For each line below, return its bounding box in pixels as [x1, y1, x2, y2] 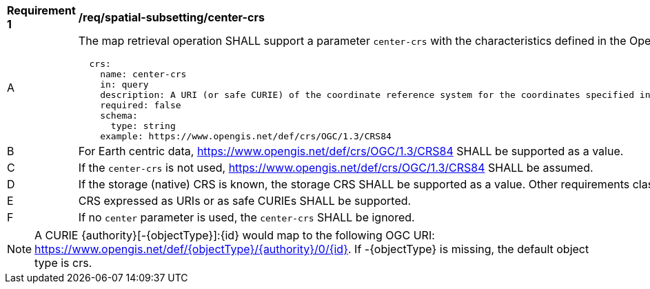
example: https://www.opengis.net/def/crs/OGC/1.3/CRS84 [100, 131, 392, 141]
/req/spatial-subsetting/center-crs [78, 10, 265, 24]
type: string [110, 121, 176, 131]
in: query [100, 79, 149, 90]
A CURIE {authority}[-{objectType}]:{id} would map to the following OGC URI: [34, 228, 435, 242]
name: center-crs [100, 69, 187, 79]
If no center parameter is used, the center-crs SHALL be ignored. [78, 210, 415, 224]
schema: [100, 110, 138, 121]
